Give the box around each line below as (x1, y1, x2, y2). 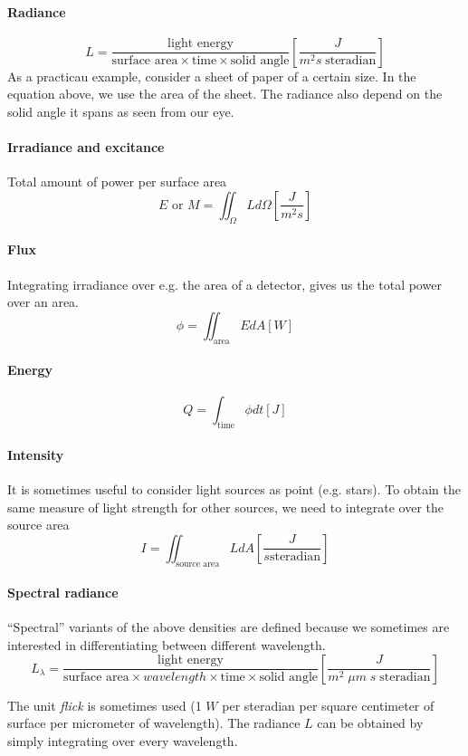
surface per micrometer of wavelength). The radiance (7, 713, 301, 732)
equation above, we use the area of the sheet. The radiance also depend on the (7, 84, 443, 103)
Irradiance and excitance (7, 138, 165, 157)
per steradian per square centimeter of (222, 695, 435, 714)
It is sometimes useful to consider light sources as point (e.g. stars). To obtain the (7, 479, 461, 498)
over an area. (7, 292, 80, 311)
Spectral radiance (7, 583, 119, 602)
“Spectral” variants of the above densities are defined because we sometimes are (7, 617, 450, 636)
